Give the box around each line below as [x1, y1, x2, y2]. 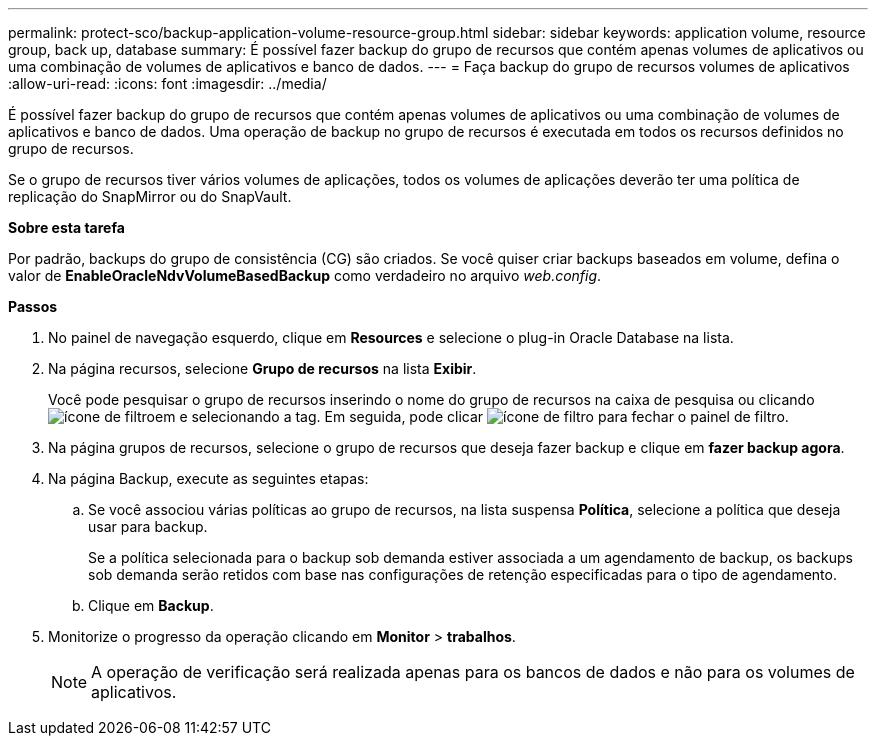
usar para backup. [88, 518, 208, 535]
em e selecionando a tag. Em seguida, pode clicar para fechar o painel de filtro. [155, 408, 789, 425]
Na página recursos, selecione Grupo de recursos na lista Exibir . [48, 360, 477, 377]
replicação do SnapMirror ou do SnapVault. [8, 188, 292, 205]
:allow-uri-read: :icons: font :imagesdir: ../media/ [8, 75, 327, 92]
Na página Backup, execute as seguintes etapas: [48, 470, 369, 487]
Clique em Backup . [88, 597, 214, 614]
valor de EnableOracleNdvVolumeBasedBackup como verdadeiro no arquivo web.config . [8, 267, 602, 284]
